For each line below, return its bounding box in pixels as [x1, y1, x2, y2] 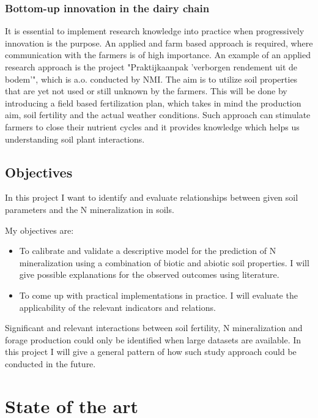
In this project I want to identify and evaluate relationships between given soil [5, 191, 298, 204]
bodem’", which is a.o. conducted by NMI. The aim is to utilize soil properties [5, 72, 298, 85]
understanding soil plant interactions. [5, 132, 145, 145]
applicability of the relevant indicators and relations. [19, 300, 216, 313]
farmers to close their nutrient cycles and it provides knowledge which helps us [5, 120, 300, 133]
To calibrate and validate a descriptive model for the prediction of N [19, 244, 276, 257]
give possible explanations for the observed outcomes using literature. [19, 268, 279, 281]
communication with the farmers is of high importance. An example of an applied [5, 48, 311, 61]
